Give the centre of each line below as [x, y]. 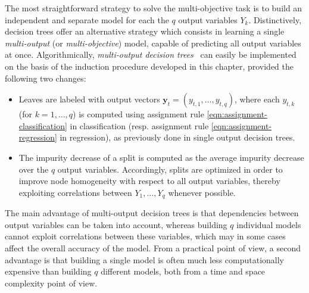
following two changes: [46, 78]
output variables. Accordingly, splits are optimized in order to [170, 169]
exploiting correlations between [75, 192]
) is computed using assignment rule [138, 114]
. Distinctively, [275, 19]
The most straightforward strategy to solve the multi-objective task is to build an [154, 8]
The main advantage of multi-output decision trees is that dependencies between [152, 213]
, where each [257, 99]
